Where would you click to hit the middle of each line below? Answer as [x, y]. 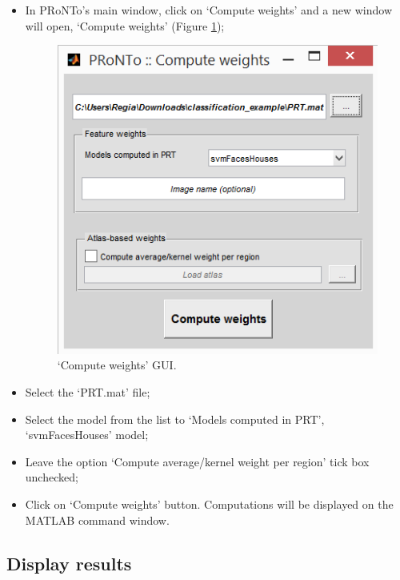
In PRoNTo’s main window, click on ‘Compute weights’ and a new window [209, 10]
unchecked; [52, 477]
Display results [69, 563]
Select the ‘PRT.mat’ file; [88, 392]
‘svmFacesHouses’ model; [87, 435]
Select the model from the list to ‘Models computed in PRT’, [175, 419]
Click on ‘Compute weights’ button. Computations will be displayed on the [209, 503]
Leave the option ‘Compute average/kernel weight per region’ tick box [197, 461]
